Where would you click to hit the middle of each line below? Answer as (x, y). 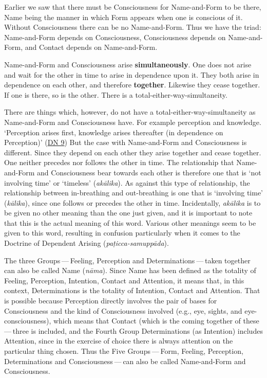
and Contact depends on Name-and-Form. (91, 47)
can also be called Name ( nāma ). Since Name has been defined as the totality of (130, 270)
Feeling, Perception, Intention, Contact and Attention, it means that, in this (124, 280)
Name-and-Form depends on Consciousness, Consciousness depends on (115, 37)
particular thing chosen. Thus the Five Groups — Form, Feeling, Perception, (124, 351)
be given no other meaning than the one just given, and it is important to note (128, 213)
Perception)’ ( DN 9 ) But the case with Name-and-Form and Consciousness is (126, 142)
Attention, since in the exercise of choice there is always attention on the (119, 341)
